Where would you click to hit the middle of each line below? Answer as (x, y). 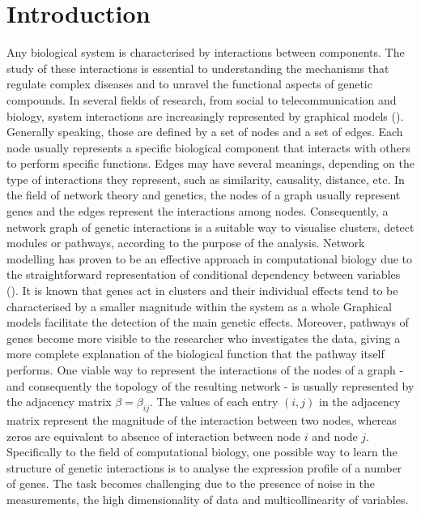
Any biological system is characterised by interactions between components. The (206, 52)
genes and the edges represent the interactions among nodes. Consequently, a (198, 211)
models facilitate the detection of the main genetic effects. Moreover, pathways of (208, 322)
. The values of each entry (214, 402)
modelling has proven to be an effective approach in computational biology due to (210, 258)
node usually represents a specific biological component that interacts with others (208, 147)
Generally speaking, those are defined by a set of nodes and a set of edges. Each (205, 132)
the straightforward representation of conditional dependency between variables (204, 274)
